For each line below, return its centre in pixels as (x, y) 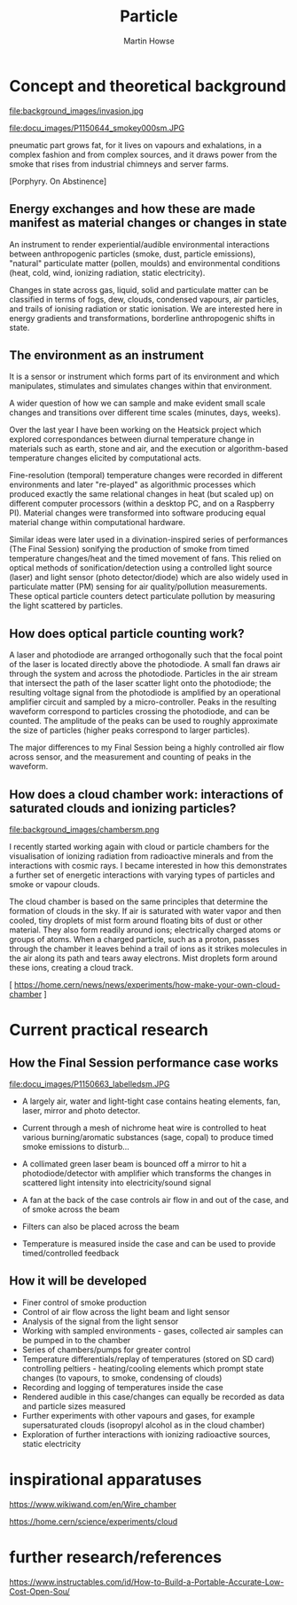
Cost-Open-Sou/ (40, 1591)
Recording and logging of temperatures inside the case (122, 1387)
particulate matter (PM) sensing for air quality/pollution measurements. (138, 586)
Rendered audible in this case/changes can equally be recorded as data (153, 1397)
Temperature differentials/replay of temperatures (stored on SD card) (148, 1358)
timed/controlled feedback (70, 1253)
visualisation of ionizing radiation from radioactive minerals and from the (141, 856)
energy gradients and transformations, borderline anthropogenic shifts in (142, 318)
